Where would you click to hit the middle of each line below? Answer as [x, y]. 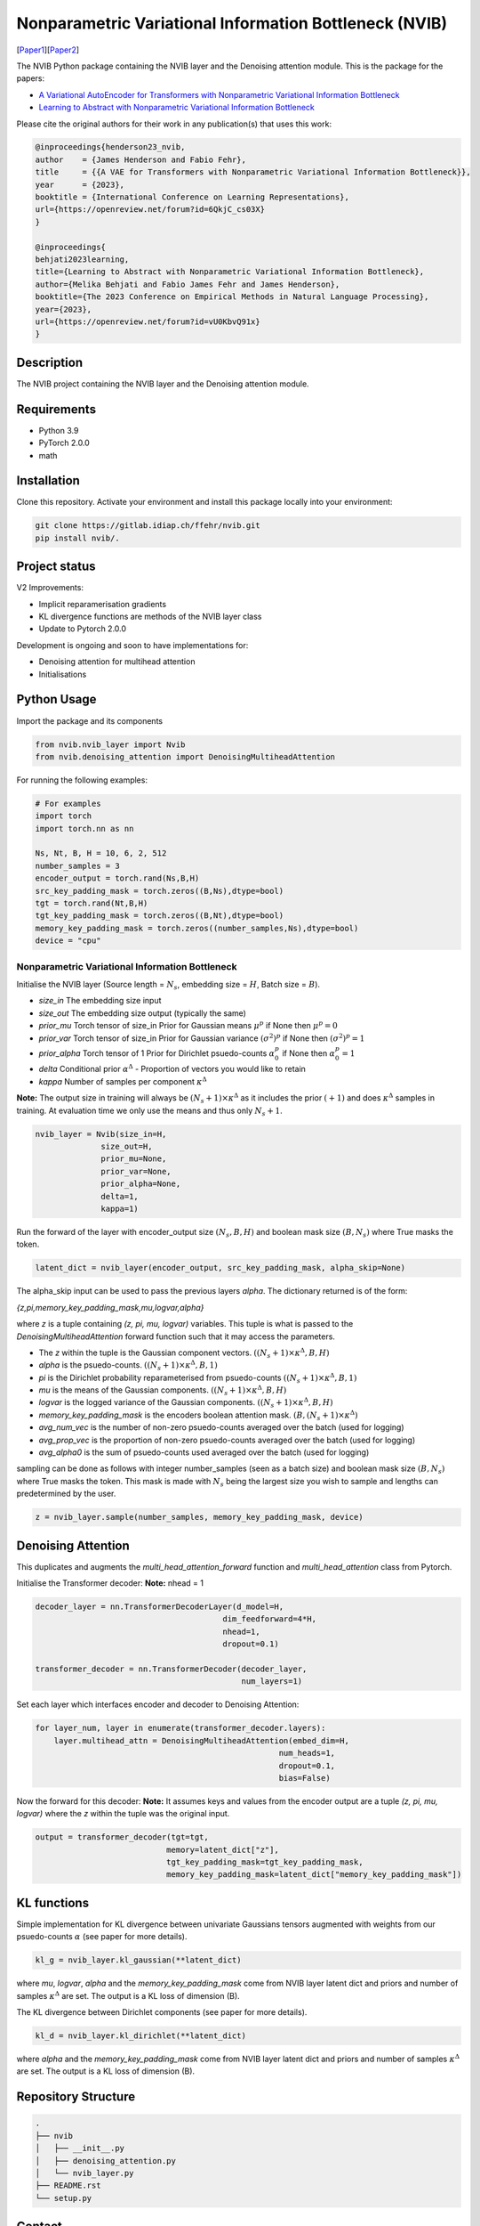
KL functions [52, 1902]
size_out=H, [127, 1147]
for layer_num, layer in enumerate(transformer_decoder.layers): [180, 1728]
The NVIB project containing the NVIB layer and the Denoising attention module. [163, 384]
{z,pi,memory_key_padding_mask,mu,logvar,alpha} [110, 1307]
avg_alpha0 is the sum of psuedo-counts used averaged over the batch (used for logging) [204, 1452]
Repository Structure [76, 2097]
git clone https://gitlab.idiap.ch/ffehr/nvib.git [148, 526]
